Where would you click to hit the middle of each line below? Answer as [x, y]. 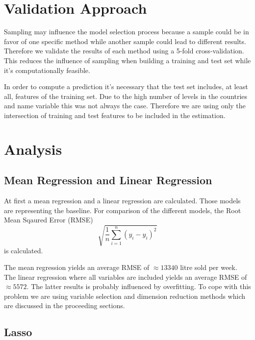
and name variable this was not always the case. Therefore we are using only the [125, 106]
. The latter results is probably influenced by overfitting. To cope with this [139, 286]
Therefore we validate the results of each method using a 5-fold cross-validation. [124, 51]
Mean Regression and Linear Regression [108, 180]
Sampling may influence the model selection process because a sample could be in [127, 32]
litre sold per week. [209, 267]
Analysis [33, 149]
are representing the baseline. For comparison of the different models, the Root [123, 210]
